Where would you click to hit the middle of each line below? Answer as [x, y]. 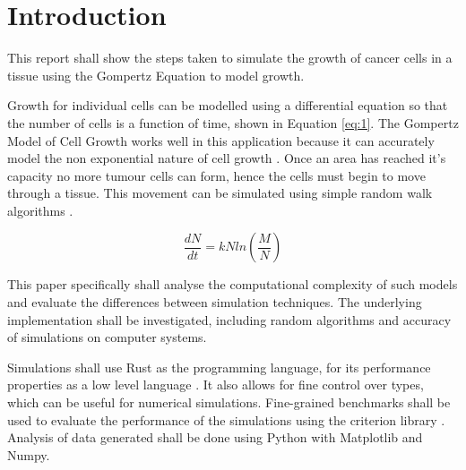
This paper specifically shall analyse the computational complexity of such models [233, 284]
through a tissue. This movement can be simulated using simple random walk [220, 193]
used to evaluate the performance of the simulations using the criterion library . [226, 419]
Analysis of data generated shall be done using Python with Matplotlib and [215, 437]
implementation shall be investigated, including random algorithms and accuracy [229, 319]
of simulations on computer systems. [107, 337]
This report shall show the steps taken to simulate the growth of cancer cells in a [230, 58]
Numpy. [29, 454]
